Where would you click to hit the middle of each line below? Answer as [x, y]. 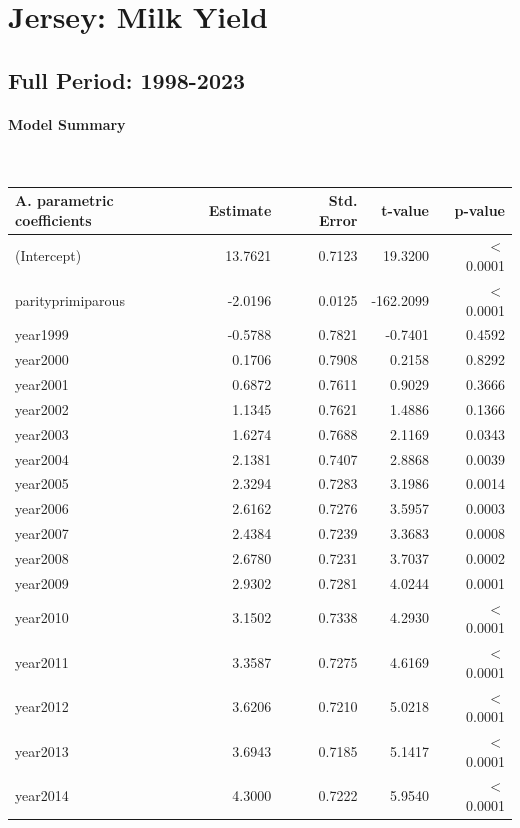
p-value [479, 209]
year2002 [42, 408]
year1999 [42, 334]
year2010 [42, 617]
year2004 [42, 458]
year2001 [42, 384]
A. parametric [64, 200]
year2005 [42, 483]
